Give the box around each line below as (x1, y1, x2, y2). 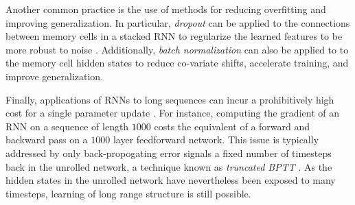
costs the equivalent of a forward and (154, 119, 310, 133)
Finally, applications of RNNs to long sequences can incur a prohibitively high (5, 92, 334, 106)
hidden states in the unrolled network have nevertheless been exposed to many (5, 173, 336, 187)
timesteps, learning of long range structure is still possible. (5, 186, 251, 200)
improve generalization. (5, 69, 104, 83)
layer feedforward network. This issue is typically (113, 132, 319, 147)
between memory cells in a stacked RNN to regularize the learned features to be (5, 29, 343, 43)
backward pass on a (5, 132, 88, 147)
